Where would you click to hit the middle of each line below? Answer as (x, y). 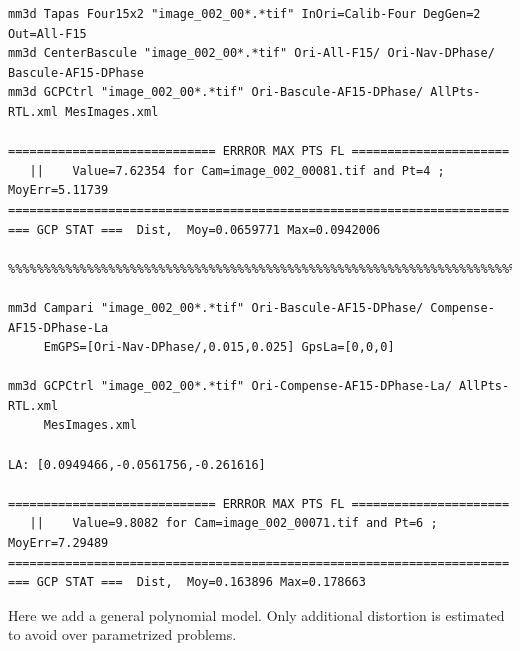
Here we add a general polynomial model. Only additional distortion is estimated (256, 614)
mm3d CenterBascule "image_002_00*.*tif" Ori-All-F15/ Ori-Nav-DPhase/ (251, 53)
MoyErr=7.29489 (58, 543)
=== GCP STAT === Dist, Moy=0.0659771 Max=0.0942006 (194, 229)
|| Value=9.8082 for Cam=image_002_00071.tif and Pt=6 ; (233, 523)
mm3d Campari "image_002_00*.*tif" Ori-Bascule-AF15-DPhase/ (216, 307)
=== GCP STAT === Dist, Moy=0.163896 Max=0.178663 (187, 582)
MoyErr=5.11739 (58, 190)
